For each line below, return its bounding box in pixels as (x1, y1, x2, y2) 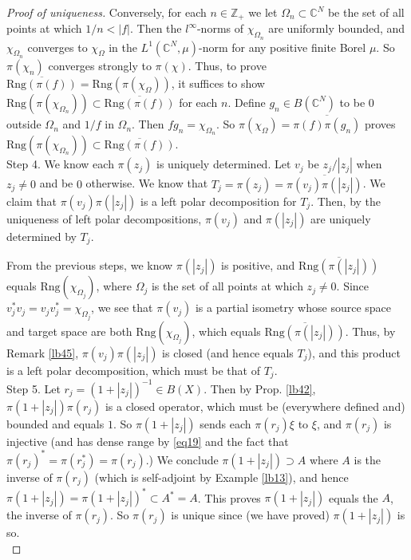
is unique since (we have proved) (171, 507, 330, 523)
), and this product (307, 344, 401, 361)
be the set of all (327, 4, 405, 20)
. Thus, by (345, 322, 396, 339)
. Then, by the (310, 192, 381, 209)
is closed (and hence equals (162, 344, 294, 361)
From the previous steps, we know (6, 257, 173, 274)
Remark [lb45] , (6, 344, 79, 361)
